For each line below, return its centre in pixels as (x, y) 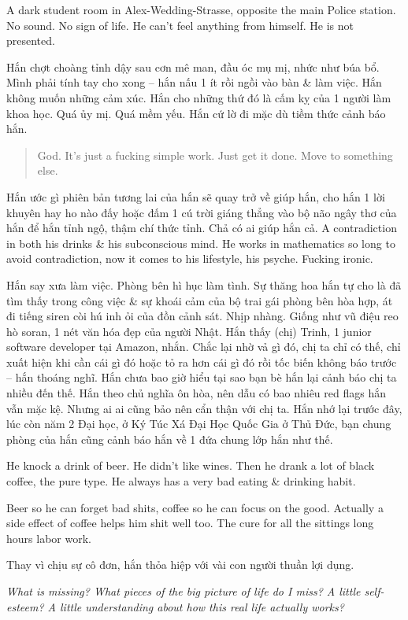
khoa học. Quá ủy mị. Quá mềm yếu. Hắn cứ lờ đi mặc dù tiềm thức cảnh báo (196, 113)
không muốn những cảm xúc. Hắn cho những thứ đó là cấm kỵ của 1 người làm (199, 97)
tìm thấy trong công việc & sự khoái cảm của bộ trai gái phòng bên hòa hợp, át (200, 300)
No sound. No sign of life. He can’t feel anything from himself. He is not (180, 25)
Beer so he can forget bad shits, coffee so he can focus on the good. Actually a (195, 507)
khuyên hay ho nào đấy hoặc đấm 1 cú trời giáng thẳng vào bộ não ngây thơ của (202, 212)
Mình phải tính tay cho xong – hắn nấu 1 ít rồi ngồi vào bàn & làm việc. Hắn (194, 82)
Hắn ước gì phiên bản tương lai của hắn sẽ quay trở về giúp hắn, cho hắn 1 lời (196, 196)
